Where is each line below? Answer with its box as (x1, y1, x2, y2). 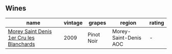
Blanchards (8, 40, 35, 47)
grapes (89, 19, 106, 26)
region (120, 19, 137, 26)
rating (149, 19, 164, 26)
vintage (63, 19, 83, 26)
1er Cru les (8, 34, 35, 41)
